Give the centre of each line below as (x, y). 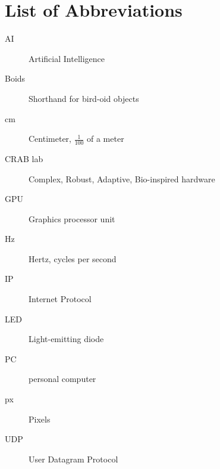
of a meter (106, 139)
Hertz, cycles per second (73, 258)
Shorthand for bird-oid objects (84, 98)
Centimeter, (50, 139)
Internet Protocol (60, 299)
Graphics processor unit (72, 218)
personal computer (62, 379)
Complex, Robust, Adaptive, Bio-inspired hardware (122, 178)
